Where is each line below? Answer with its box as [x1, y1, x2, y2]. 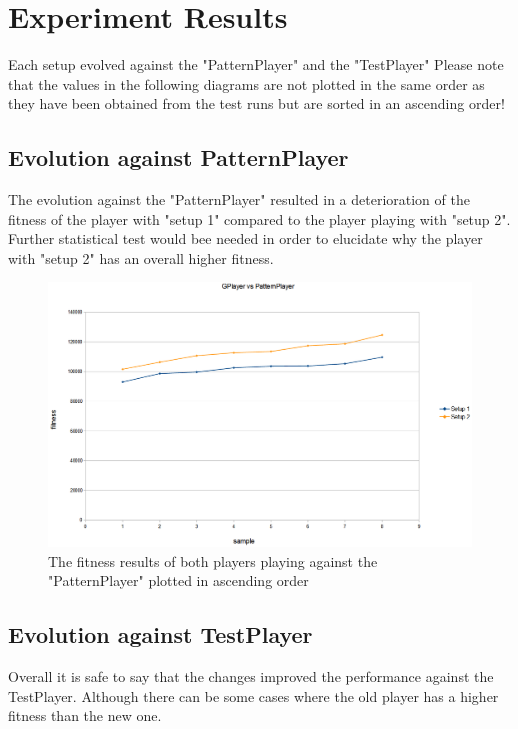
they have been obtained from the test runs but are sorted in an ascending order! [8, 93, 505, 114]
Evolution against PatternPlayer [8, 142, 349, 173]
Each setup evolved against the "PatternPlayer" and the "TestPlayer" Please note [8, 54, 504, 75]
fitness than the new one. [8, 705, 162, 726]
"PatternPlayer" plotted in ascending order [48, 570, 309, 591]
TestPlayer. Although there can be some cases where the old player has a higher [8, 685, 499, 706]
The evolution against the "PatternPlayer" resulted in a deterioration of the [8, 189, 470, 210]
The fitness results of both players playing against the [48, 550, 378, 571]
